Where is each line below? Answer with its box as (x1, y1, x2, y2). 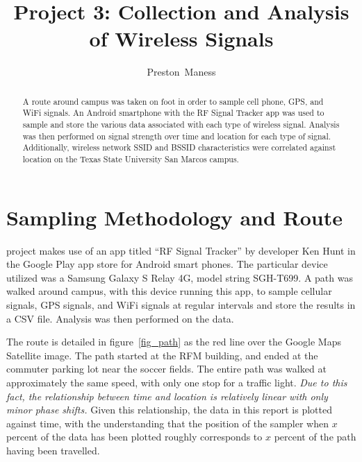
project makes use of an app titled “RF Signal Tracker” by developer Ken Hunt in (6, 243, 356, 257)
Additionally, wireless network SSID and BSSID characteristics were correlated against (22, 142, 336, 153)
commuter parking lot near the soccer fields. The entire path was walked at (6, 361, 327, 376)
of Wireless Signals (89, 24, 274, 53)
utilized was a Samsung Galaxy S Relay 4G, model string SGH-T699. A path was (6, 270, 353, 284)
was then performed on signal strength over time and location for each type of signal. (22, 130, 331, 142)
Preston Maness (147, 65, 216, 79)
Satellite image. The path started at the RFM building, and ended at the (6, 348, 318, 362)
